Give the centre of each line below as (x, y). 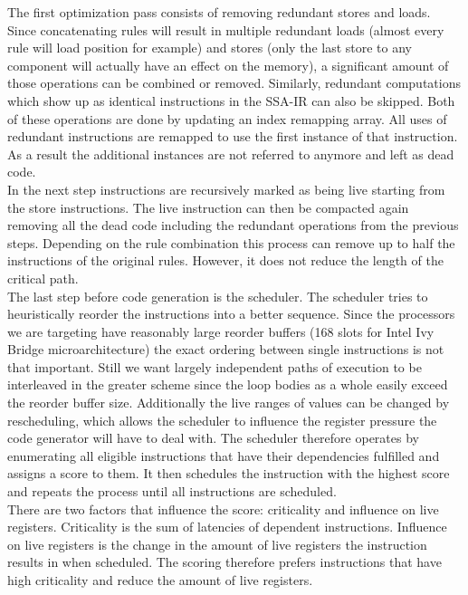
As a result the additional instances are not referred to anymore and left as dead (231, 154)
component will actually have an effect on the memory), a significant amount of (228, 65)
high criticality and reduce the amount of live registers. (160, 580)
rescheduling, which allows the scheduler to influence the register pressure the (222, 420)
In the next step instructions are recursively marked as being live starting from (226, 189)
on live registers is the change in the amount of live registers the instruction (217, 544)
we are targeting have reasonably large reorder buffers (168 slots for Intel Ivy (221, 331)
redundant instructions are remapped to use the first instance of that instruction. (233, 136)
